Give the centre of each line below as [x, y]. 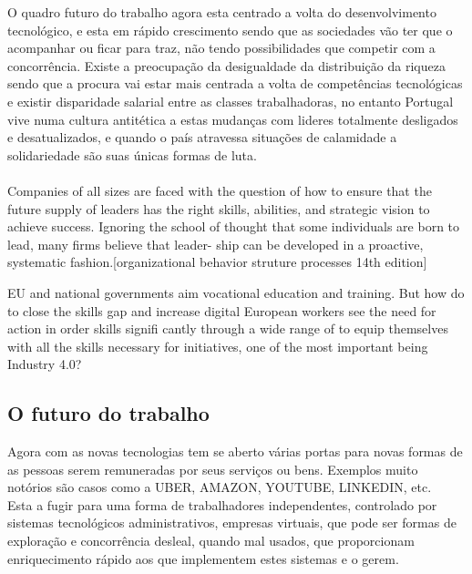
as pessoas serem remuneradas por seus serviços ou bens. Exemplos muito [213, 469]
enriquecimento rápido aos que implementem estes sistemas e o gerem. [203, 558]
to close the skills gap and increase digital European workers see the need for [222, 310]
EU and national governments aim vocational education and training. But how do [236, 292]
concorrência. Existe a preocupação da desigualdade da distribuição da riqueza [226, 65]
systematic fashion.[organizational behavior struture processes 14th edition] [217, 262]
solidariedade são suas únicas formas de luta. [132, 154]
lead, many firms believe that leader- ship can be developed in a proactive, [215, 244]
